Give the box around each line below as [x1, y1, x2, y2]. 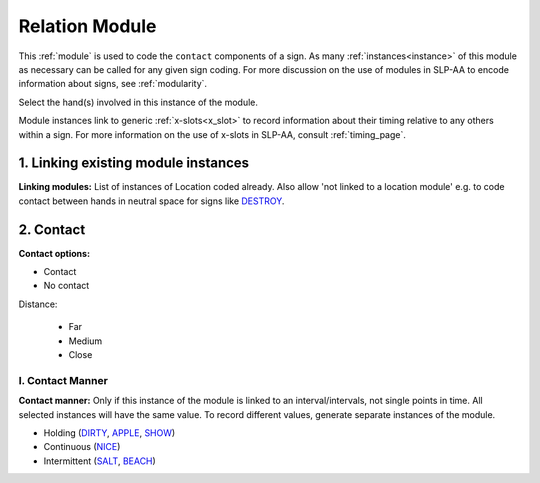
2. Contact [18, 221, 86, 238]
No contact [43, 280, 90, 292]
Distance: [18, 298, 58, 310]
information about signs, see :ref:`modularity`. [18, 78, 208, 90]
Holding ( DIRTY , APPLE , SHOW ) [43, 426, 176, 439]
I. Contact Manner [18, 373, 109, 387]
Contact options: [18, 247, 90, 259]
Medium [68, 335, 103, 347]
